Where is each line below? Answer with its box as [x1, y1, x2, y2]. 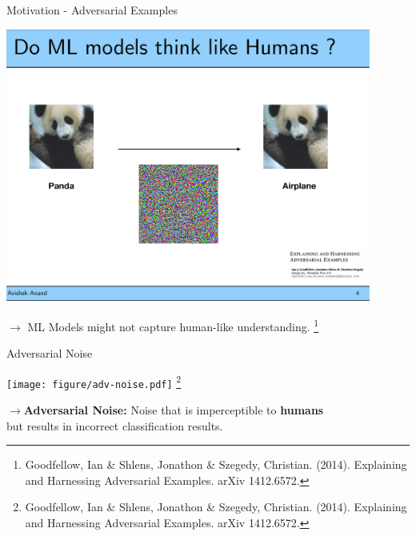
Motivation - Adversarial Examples [6, 2, 178, 18]
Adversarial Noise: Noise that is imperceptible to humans [23, 402, 324, 418]
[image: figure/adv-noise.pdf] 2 [6, 372, 182, 390]
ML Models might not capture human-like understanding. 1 [27, 315, 319, 334]
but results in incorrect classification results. [6, 417, 223, 434]
